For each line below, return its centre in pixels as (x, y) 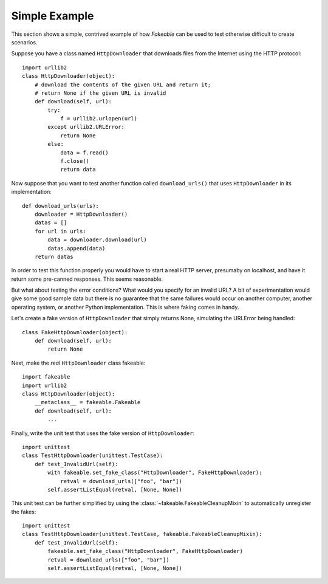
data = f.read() (84, 153)
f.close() (75, 161)
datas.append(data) (77, 248)
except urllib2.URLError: (86, 127)
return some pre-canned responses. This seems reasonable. (87, 279)
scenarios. (24, 42)
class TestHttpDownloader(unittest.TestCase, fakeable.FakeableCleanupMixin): (142, 534)
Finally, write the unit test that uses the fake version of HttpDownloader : (103, 433)
